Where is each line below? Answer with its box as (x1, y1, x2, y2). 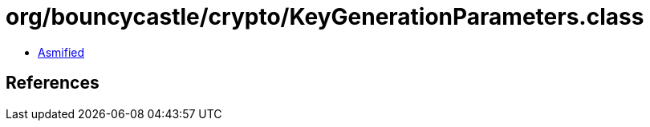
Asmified (38, 45, 85, 59)
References (6, 73, 100, 93)
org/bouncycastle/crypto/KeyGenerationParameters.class (6, 3, 644, 30)
